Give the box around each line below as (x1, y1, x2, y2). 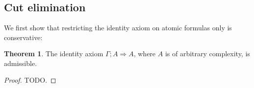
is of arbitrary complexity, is (165, 48, 250, 59)
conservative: (4, 32, 43, 42)
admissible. (4, 58, 37, 68)
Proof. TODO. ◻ (4, 74, 56, 85)
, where (133, 48, 156, 59)
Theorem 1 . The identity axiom (4, 48, 103, 59)
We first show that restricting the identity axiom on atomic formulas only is (4, 22, 232, 33)
